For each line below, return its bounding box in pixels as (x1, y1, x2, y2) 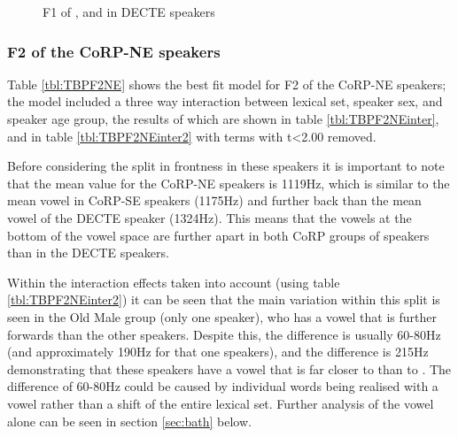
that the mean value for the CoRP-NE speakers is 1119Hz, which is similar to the (7, 173, 450, 192)
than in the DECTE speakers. (7, 243, 169, 262)
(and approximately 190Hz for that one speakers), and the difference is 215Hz (7, 342, 429, 361)
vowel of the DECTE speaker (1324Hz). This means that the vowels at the (7, 208, 412, 226)
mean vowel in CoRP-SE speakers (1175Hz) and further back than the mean (7, 191, 422, 210)
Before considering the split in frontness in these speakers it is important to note (7, 157, 445, 175)
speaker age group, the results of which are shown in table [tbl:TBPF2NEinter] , (7, 110, 439, 127)
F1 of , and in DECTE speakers (43, 3, 215, 20)
